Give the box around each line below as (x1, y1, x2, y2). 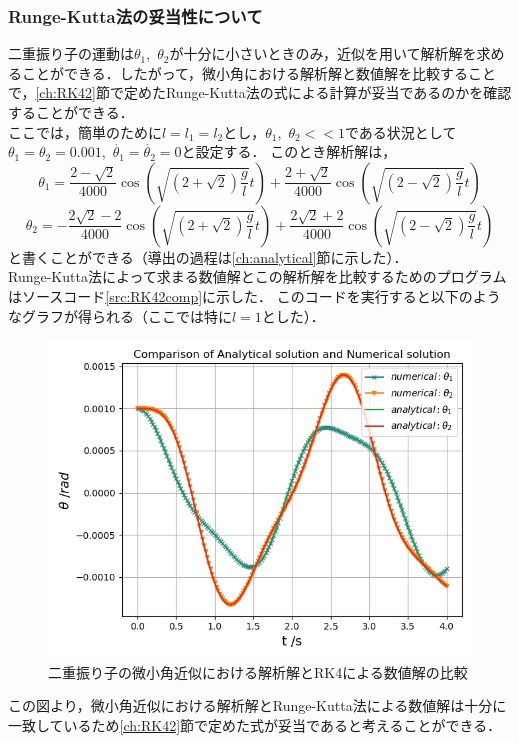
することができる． (8, 102, 134, 122)
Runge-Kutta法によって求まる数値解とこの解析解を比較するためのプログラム (8, 266, 507, 287)
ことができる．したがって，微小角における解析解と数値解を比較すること (21, 62, 497, 83)
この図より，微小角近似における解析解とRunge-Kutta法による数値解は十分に (8, 695, 507, 716)
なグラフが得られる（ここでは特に (8, 305, 232, 326)
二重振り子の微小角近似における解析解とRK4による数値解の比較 (48, 661, 468, 682)
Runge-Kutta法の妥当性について (8, 3, 263, 28)
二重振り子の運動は (8, 43, 134, 64)
